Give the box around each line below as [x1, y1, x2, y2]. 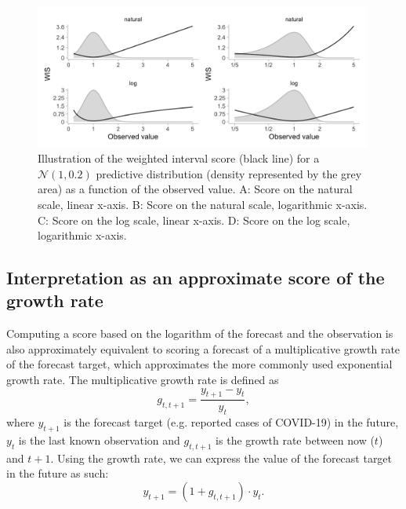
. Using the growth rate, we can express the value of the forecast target [50, 449, 393, 466]
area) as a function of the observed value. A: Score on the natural [38, 181, 353, 197]
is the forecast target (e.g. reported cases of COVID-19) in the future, [63, 414, 399, 430]
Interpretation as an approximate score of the [6, 265, 385, 290]
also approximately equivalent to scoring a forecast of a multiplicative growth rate [6, 340, 401, 357]
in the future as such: [6, 465, 109, 482]
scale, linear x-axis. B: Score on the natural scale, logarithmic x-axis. [38, 196, 368, 212]
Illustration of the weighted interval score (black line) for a [38, 150, 320, 167]
